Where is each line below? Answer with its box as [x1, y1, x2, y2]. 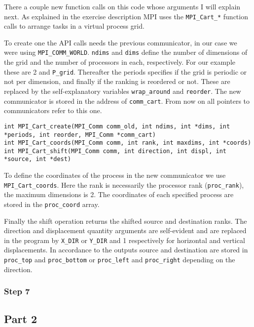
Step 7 [4, 285, 30, 297]
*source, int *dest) [4, 156, 72, 163]
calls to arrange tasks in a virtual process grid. [4, 21, 145, 31]
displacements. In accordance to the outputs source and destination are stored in [4, 245, 248, 255]
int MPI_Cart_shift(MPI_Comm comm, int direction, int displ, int [4, 147, 227, 155]
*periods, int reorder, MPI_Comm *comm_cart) [4, 131, 156, 138]
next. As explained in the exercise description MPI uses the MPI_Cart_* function [4, 11, 248, 21]
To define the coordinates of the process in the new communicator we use [4, 170, 226, 180]
